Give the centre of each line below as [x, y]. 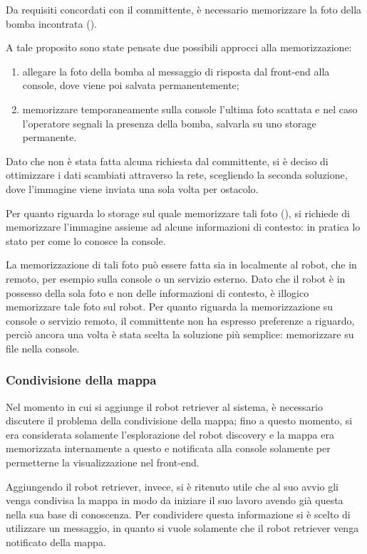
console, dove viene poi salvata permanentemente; [131, 85]
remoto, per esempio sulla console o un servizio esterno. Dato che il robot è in [176, 278]
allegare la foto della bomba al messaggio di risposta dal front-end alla [176, 71]
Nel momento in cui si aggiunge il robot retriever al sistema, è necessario [165, 406]
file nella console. [43, 348]
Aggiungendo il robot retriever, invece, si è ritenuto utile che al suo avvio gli [172, 486]
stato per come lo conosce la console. [86, 240]
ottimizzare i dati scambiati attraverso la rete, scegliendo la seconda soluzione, [177, 175]
